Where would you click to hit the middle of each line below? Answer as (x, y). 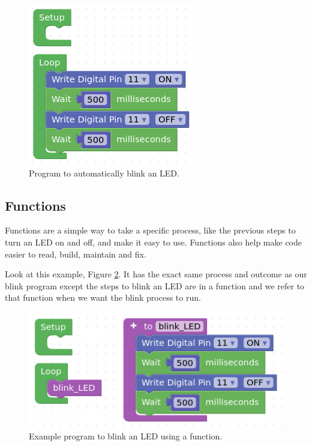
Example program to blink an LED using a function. (126, 436)
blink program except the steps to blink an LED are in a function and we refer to (155, 285)
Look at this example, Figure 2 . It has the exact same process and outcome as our (156, 274)
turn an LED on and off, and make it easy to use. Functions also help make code (153, 242)
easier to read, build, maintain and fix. (76, 254)
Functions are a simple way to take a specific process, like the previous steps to (150, 230)
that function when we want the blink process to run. (103, 297)
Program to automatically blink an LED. (104, 173)
